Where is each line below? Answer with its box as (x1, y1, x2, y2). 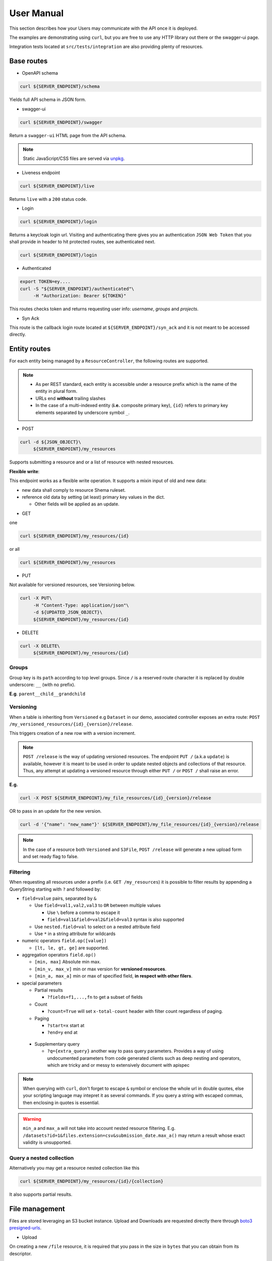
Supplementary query (34, 1041, 80, 1047)
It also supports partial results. (9, 1191, 73, 1197)
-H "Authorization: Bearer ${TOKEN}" (33, 293, 126, 299)
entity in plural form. (35, 388, 78, 394)
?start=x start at (47, 1022, 85, 1028)
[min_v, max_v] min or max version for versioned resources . (34, 966, 167, 972)
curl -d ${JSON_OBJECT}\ (20, 439, 82, 445)
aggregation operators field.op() (22, 952, 97, 958)
